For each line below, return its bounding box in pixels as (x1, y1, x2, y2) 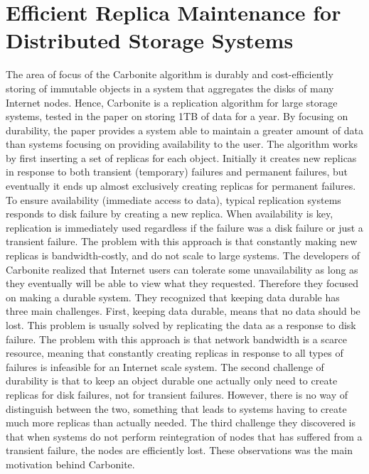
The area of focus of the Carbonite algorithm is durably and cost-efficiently (6, 67, 333, 82)
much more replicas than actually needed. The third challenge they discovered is (6, 415, 355, 430)
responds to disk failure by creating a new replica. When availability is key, (6, 206, 333, 221)
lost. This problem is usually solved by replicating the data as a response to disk (6, 318, 356, 332)
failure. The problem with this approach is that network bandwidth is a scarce (6, 331, 348, 346)
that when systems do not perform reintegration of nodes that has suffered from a (6, 429, 363, 443)
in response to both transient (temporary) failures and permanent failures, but (6, 164, 348, 179)
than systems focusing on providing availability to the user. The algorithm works (6, 136, 358, 151)
